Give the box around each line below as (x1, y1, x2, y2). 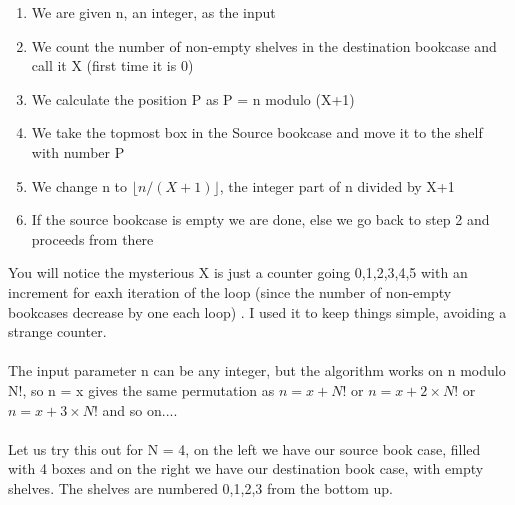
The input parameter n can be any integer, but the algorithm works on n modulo (8, 360, 506, 381)
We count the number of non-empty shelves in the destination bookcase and (31, 35, 497, 56)
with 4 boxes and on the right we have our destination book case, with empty (8, 458, 484, 479)
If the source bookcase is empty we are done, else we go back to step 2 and (31, 209, 490, 230)
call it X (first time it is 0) (31, 55, 194, 76)
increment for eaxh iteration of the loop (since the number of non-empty (8, 281, 452, 302)
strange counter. (8, 321, 107, 342)
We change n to (31, 175, 128, 196)
